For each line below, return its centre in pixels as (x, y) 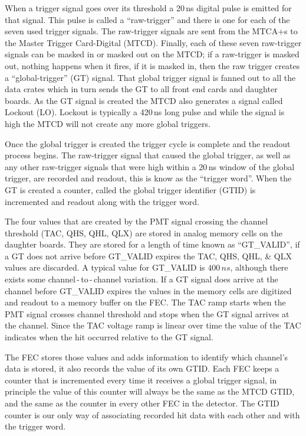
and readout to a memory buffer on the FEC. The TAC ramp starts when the (145, 302)
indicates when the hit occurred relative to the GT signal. (109, 337)
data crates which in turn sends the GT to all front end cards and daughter (141, 89)
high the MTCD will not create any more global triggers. (108, 123)
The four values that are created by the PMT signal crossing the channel (136, 221)
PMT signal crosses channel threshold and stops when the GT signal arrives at (147, 313)
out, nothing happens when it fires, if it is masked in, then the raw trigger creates (152, 65)
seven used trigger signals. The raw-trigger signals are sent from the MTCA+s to (151, 31)
